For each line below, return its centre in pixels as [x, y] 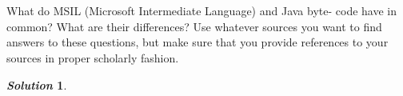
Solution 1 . [37, 84]
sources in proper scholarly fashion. [93, 57]
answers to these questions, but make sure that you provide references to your [198, 42]
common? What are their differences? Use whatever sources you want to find [194, 26]
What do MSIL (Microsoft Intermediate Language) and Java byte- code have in [202, 11]
